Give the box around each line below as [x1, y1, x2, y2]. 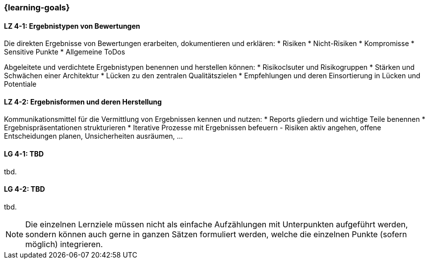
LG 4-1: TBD [4, 150, 44, 158]
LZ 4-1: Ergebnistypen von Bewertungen [4, 21, 140, 30]
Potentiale [4, 80, 37, 89]
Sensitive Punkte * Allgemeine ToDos [4, 48, 125, 56]
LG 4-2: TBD [4, 185, 45, 194]
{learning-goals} [4, 2, 70, 12]
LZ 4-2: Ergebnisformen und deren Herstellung [4, 97, 162, 106]
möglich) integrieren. [25, 239, 103, 249]
